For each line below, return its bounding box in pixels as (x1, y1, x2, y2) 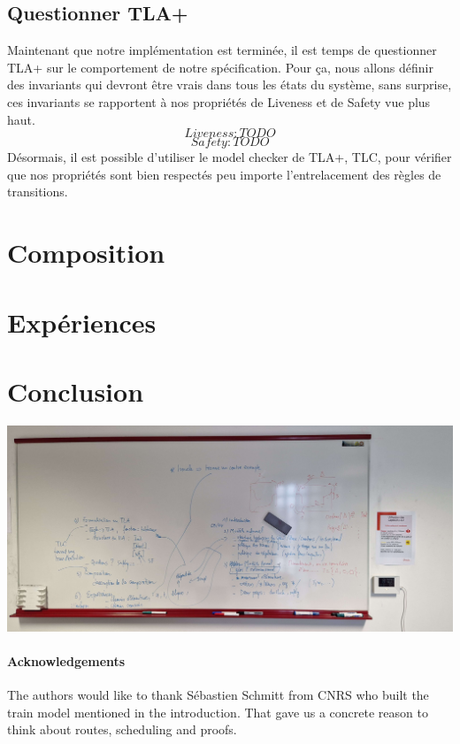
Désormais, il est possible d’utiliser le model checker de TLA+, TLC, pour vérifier (7, 148, 452, 166)
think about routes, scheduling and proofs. (7, 720, 237, 739)
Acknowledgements (7, 651, 126, 670)
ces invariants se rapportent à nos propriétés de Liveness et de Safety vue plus (7, 92, 431, 111)
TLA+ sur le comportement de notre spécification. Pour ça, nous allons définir (7, 58, 433, 76)
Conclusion (7, 372, 144, 409)
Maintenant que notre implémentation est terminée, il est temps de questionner (7, 41, 437, 59)
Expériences (7, 303, 157, 340)
